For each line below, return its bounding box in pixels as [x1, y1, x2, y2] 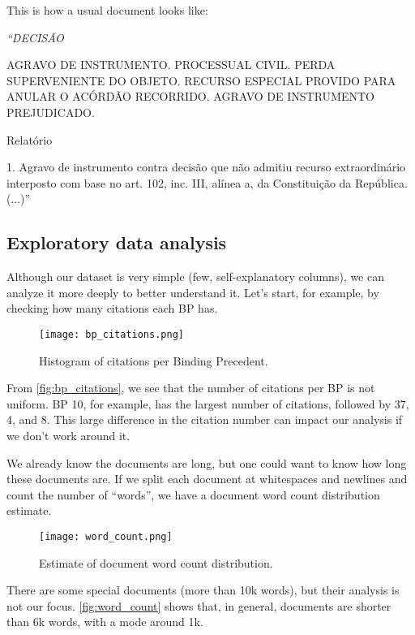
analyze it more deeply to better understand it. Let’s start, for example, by [6, 283, 379, 300]
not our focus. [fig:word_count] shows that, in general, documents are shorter [6, 597, 391, 614]
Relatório [6, 131, 53, 148]
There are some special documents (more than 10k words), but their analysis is [6, 581, 400, 598]
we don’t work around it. [6, 426, 130, 443]
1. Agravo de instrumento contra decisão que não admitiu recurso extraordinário [6, 158, 406, 175]
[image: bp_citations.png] [39, 328, 184, 340]
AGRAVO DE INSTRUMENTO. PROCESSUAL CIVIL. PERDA [6, 56, 336, 73]
